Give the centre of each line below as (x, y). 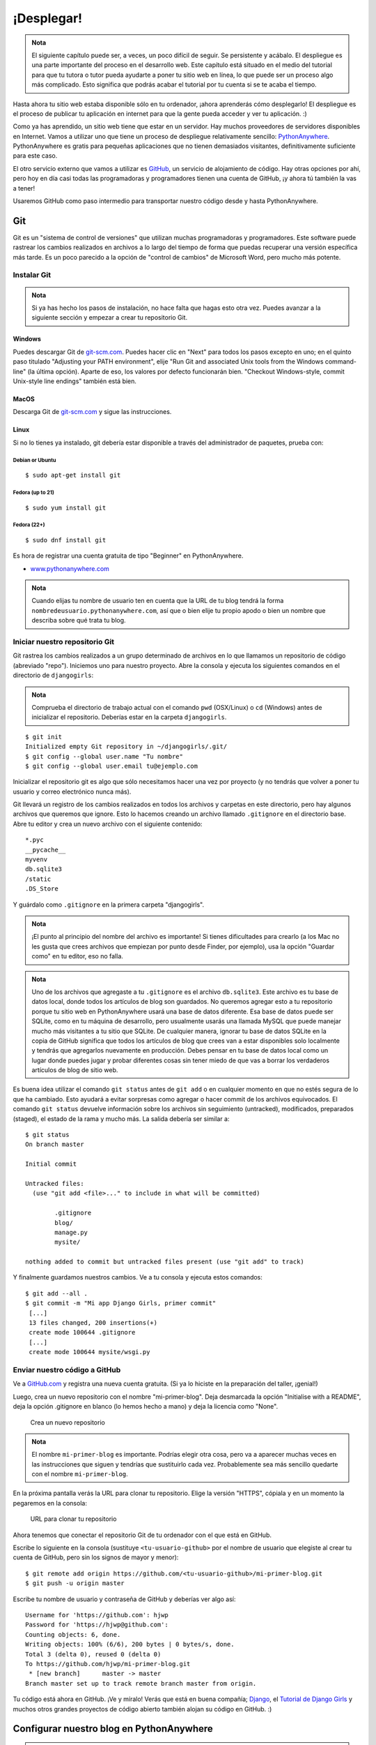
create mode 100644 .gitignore (82, 1332)
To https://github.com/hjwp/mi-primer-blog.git (108, 1664)
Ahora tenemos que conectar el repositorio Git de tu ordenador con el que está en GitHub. (142, 1535)
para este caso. (35, 156)
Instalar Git (32, 275)
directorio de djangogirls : (53, 675)
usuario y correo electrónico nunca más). (72, 792)
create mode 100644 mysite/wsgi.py (89, 1352)
